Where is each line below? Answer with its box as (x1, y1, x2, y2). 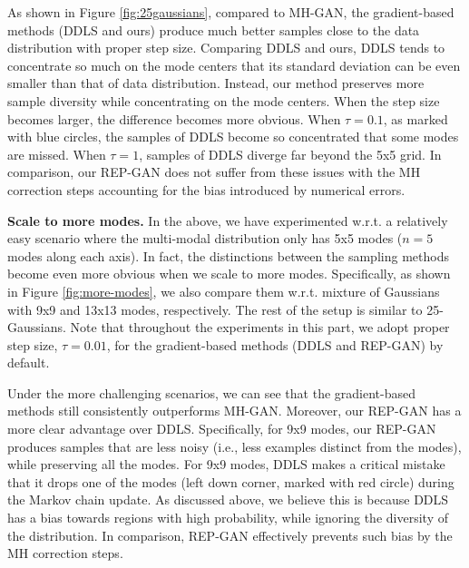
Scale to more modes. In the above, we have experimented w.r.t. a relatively (7, 211, 448, 230)
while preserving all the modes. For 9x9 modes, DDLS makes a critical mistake (7, 455, 445, 474)
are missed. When (7, 144, 106, 163)
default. (7, 353, 50, 372)
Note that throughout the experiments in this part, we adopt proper (70, 318, 450, 337)
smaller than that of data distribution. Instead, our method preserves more (7, 73, 425, 93)
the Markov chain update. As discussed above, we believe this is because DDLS (7, 490, 449, 509)
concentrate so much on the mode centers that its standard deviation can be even (7, 55, 461, 74)
